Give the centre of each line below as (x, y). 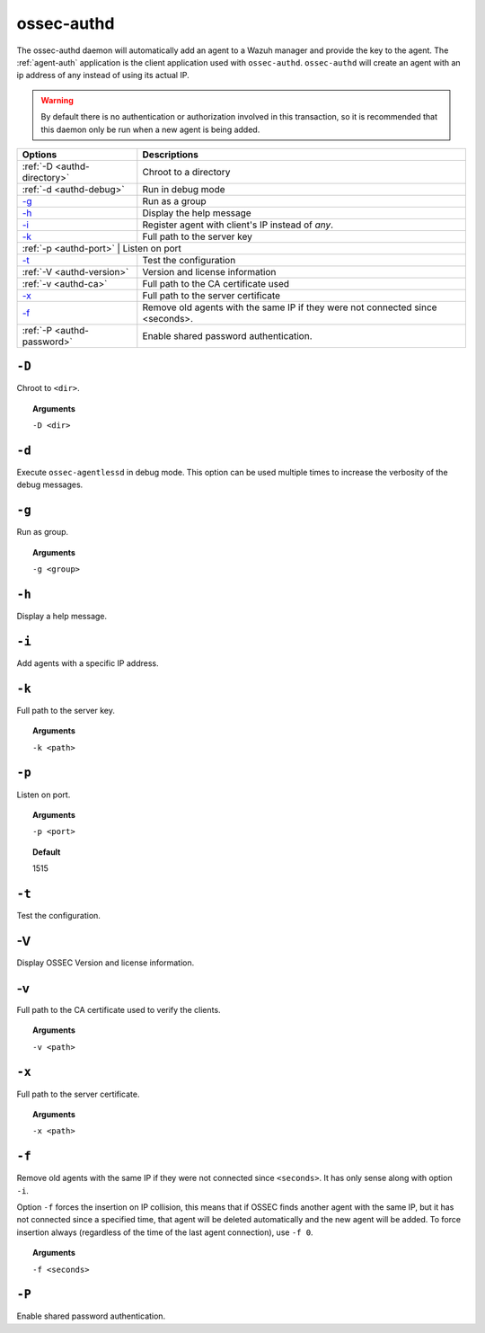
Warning (57, 100)
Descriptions (171, 155)
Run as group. (43, 532)
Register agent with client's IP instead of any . (238, 225)
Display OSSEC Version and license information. (106, 963)
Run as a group (174, 200)
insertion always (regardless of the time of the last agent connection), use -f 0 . (165, 1232)
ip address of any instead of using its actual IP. (103, 76)
